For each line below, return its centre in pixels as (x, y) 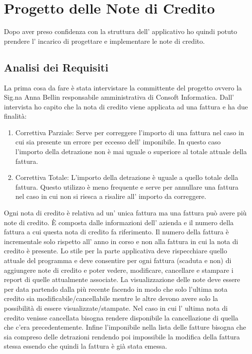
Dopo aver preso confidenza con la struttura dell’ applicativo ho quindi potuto (121, 31)
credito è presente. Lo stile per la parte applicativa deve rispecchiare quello (116, 251)
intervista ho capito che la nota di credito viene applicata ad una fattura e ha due (126, 106)
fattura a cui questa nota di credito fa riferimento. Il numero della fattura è (117, 232)
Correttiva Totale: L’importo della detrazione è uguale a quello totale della (127, 177)
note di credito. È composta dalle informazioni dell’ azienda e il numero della (119, 222)
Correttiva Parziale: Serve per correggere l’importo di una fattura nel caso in (130, 132)
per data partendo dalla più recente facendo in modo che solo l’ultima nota (116, 289)
